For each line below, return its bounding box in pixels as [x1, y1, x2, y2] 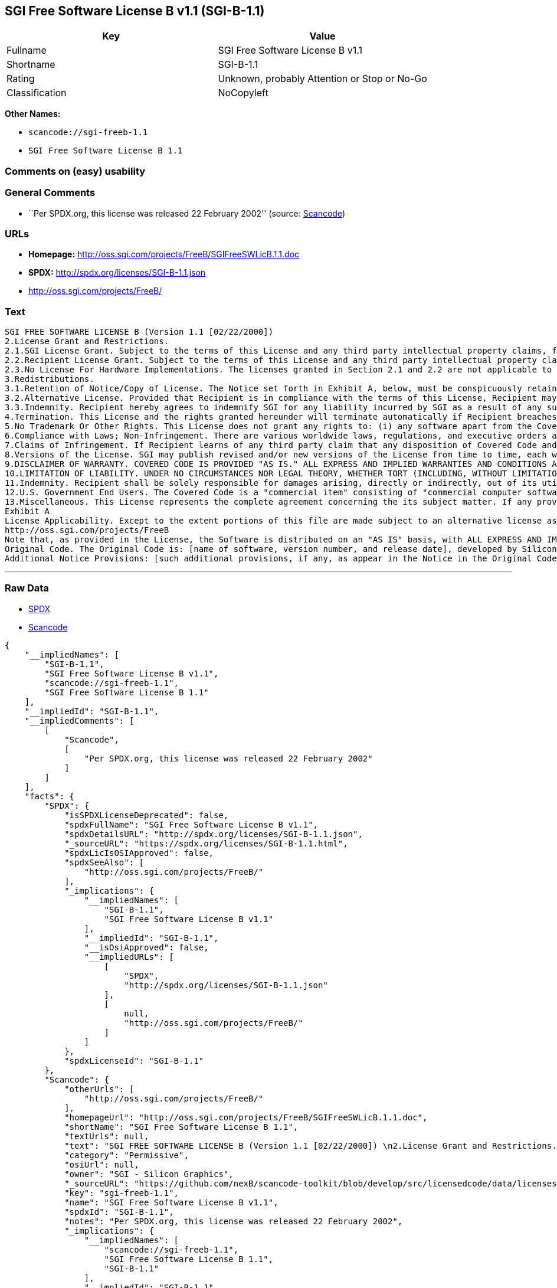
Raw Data [5, 582, 49, 594]
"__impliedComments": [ [24, 715, 135, 725]
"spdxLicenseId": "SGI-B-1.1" [64, 1055, 204, 1065]
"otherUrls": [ [64, 1084, 135, 1094]
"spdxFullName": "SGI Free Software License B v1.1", [64, 819, 319, 829]
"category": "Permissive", [64, 1150, 189, 1160]
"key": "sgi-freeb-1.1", [64, 1188, 179, 1198]
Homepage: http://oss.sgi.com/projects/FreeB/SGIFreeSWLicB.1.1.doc [28, 249, 300, 260]
